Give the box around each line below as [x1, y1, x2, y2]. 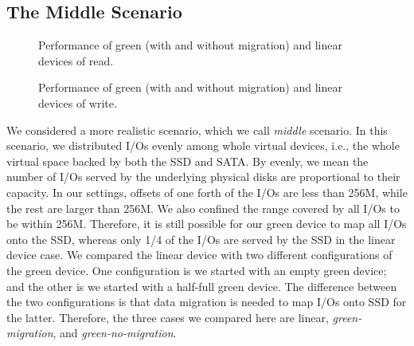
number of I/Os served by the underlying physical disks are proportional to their [6, 168, 400, 185]
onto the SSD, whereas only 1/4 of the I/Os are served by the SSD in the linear [6, 230, 396, 247]
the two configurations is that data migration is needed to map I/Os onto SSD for [6, 293, 407, 310]
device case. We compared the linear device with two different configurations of [6, 246, 393, 263]
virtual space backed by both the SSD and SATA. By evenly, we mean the [6, 152, 369, 169]
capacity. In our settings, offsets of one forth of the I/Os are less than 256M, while [6, 183, 408, 200]
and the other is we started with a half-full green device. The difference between [6, 277, 397, 294]
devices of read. [38, 52, 114, 69]
